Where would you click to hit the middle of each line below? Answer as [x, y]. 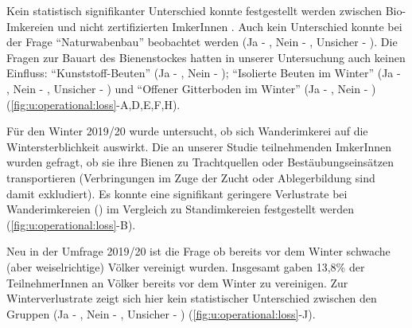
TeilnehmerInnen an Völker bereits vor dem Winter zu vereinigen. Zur [177, 282]
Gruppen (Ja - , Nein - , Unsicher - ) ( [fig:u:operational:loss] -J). [161, 313]
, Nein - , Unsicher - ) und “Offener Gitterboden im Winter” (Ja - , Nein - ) [191, 88]
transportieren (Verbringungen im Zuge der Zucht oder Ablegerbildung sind [191, 177]
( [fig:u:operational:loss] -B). [71, 224]
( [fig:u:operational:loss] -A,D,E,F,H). [93, 104]
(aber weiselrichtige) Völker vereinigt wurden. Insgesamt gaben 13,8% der [186, 266]
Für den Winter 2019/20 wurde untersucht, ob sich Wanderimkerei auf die [187, 131]
